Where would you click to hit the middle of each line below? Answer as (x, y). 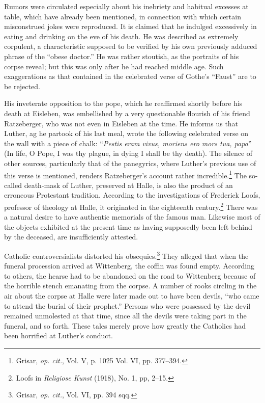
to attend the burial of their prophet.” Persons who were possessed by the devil (127, 305)
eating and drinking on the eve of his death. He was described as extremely (121, 36)
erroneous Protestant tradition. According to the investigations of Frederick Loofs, (132, 195)
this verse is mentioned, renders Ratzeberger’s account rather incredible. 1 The (125, 174)
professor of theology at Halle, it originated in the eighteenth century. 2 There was (131, 206)
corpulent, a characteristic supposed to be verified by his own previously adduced (131, 46)
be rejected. (22, 86)
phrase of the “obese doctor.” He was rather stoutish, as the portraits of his (122, 56)
